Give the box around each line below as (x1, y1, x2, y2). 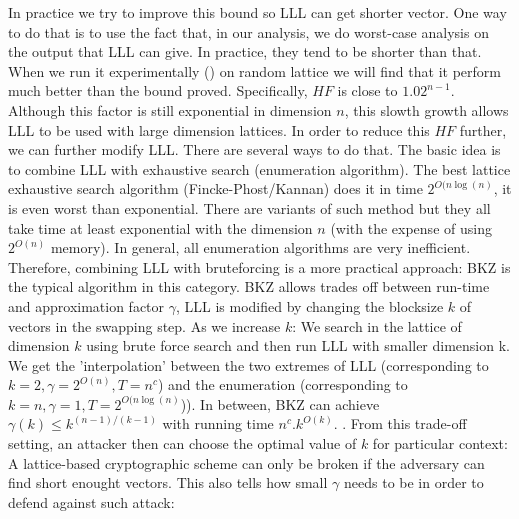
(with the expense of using (330, 217, 492, 238)
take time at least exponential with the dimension (8, 217, 313, 238)
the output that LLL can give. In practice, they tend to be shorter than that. (8, 41, 482, 62)
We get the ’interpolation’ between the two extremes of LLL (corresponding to (8, 354, 489, 375)
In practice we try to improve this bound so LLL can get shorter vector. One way (8, 2, 507, 22)
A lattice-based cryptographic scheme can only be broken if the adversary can (8, 452, 485, 473)
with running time (162, 413, 274, 434)
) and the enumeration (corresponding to (157, 374, 408, 395)
